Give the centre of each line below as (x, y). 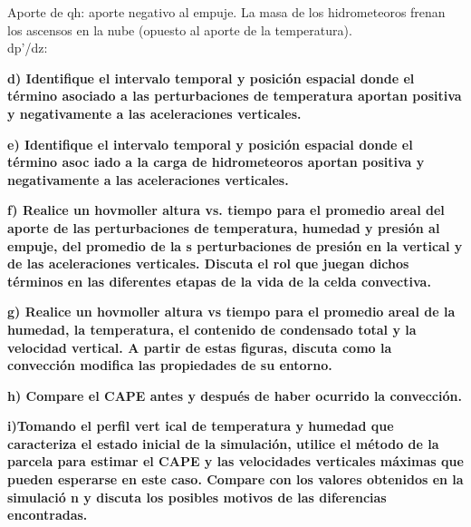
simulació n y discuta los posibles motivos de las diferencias (197, 497)
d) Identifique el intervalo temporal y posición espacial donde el (211, 78)
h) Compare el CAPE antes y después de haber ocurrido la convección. (235, 395)
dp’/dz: (28, 48)
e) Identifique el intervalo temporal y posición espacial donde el (210, 144)
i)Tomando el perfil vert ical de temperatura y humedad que (201, 426)
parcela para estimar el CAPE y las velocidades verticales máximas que (235, 461)
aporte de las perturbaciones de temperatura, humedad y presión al (224, 227)
